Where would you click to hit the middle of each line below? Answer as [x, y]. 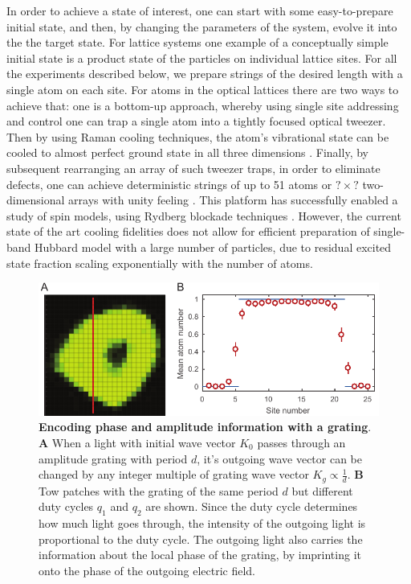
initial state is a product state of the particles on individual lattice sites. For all [202, 58]
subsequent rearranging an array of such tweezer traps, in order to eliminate [193, 168]
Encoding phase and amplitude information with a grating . [205, 427]
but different [322, 490]
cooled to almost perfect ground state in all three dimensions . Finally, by [187, 152]
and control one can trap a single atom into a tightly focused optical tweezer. [196, 121]
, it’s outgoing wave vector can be [280, 458]
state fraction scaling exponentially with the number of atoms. [160, 263]
